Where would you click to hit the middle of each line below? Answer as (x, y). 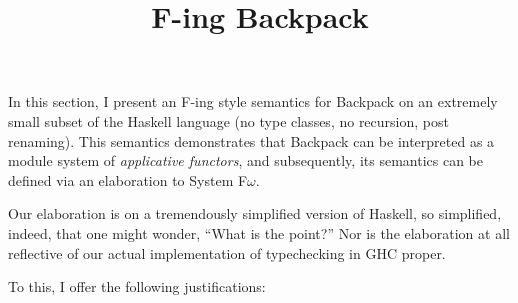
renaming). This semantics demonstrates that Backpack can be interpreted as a (251, 140)
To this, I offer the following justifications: (137, 286)
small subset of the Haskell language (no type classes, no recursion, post (228, 120)
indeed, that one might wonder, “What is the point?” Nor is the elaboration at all (259, 232)
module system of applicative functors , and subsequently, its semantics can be (245, 160)
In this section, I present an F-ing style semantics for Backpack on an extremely (253, 101)
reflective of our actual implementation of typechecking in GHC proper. (227, 252)
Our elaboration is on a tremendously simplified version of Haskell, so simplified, (255, 213)
